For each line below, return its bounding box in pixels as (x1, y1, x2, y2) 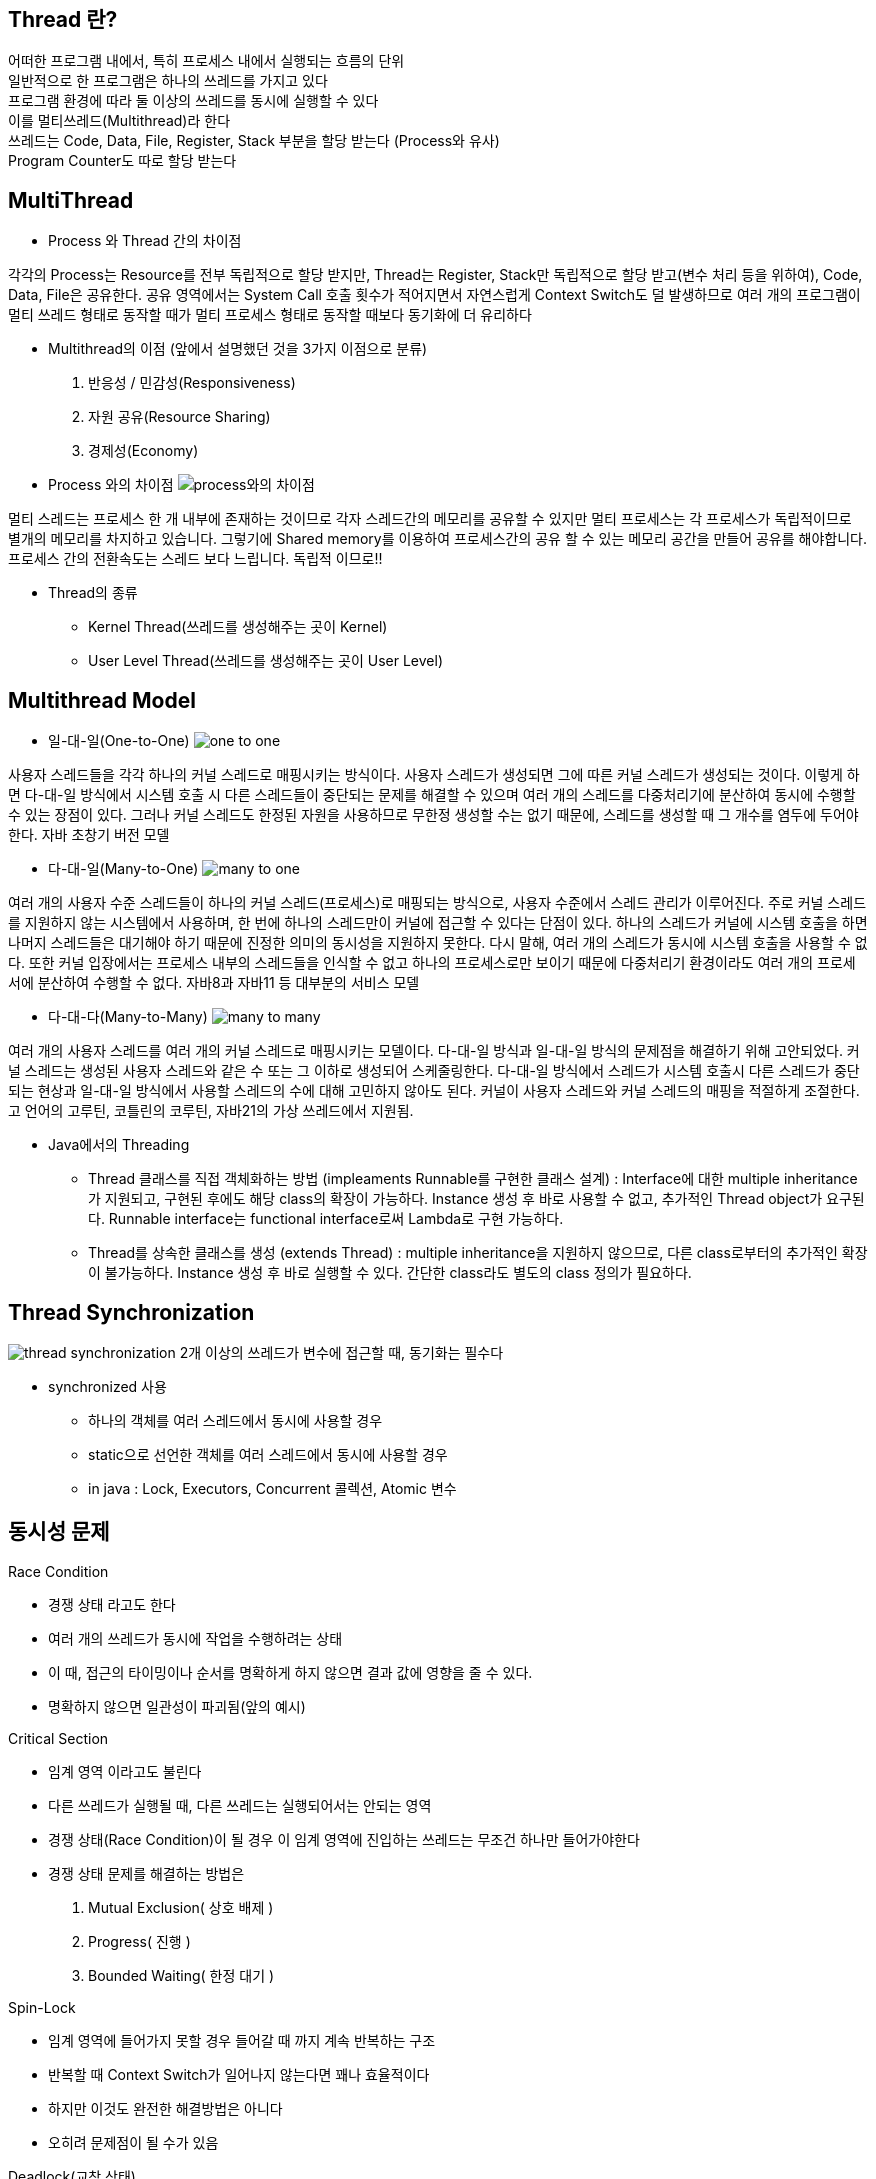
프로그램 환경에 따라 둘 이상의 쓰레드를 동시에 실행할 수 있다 (8, 92, 379, 110)
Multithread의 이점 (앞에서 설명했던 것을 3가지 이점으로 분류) (48, 340, 428, 358)
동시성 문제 (8, 1519, 110, 1545)
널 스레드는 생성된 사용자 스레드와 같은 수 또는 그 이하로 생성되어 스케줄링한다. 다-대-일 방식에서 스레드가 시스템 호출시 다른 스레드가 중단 (8, 1062, 860, 1080)
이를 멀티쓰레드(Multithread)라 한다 (8, 112, 231, 130)
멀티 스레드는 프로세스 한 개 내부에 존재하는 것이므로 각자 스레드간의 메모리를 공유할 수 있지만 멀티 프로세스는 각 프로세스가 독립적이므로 (8, 510, 852, 528)
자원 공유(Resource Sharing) (88, 408, 271, 426)
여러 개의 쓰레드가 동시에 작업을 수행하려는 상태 (48, 1629, 343, 1647)
